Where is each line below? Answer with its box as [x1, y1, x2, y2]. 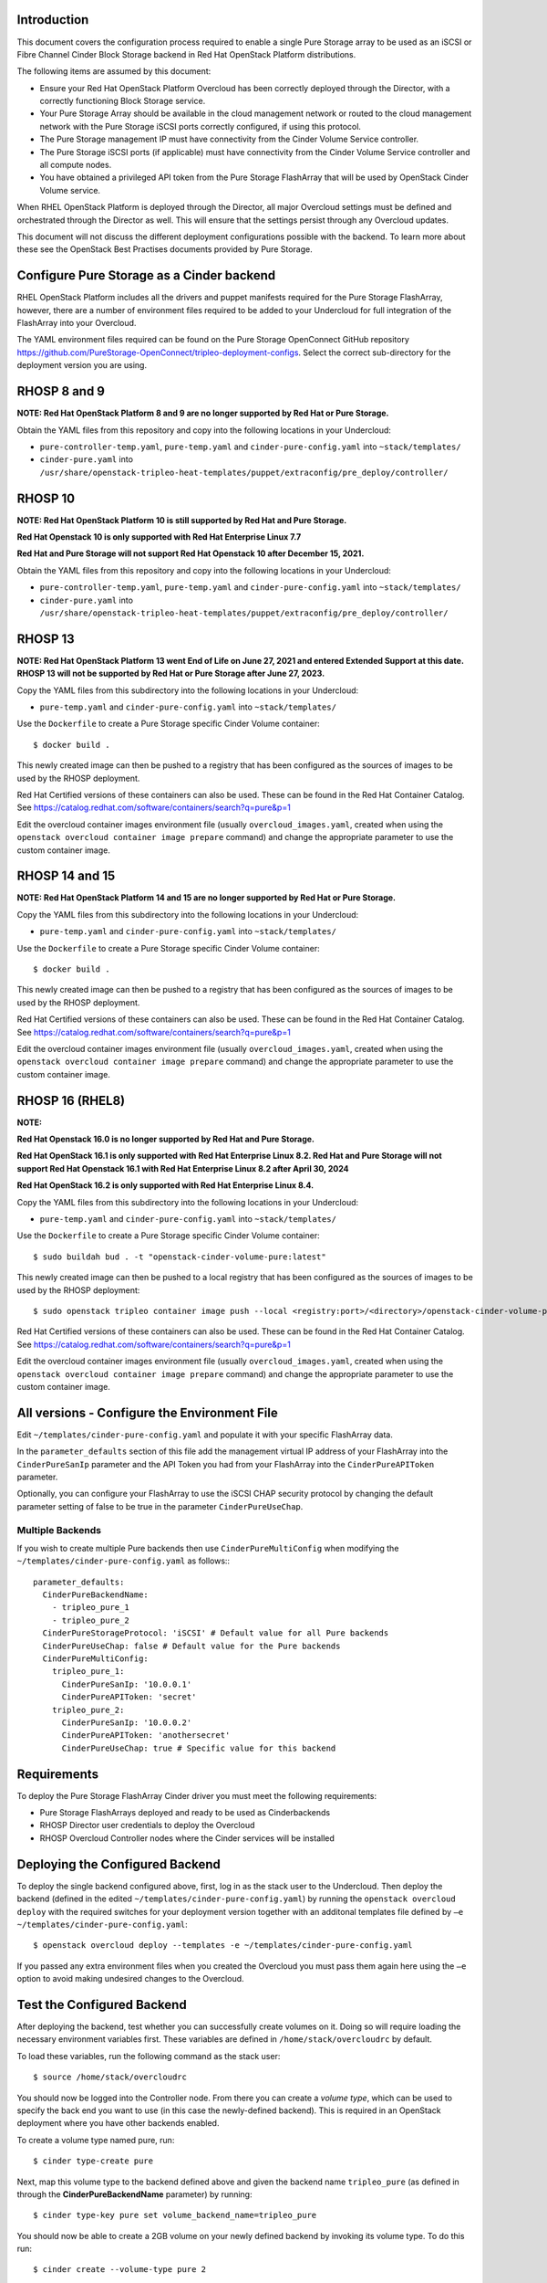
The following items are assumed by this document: [16, 66, 212, 77]
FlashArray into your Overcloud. [16, 318, 137, 329]
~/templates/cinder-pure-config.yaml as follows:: [16, 1555, 231, 1566]
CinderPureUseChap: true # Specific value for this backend [61, 1742, 336, 1753]
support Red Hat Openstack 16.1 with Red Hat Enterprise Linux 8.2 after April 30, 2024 [16, 1163, 349, 1173]
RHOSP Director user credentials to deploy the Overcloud [39, 1820, 255, 1831]
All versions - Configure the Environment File [16, 1405, 278, 1420]
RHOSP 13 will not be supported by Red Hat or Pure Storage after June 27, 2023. [16, 668, 325, 679]
